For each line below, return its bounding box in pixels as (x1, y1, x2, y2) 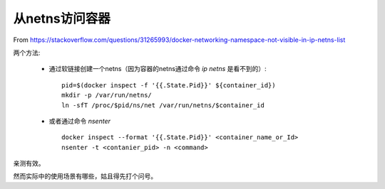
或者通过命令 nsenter (48, 117, 111, 125)
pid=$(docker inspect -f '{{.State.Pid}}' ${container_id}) (61, 81, 276, 89)
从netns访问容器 (13, 11, 111, 26)
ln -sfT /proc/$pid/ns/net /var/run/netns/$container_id (61, 101, 265, 109)
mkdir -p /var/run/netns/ (61, 91, 153, 99)
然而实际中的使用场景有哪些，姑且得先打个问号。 (13, 172, 157, 180)
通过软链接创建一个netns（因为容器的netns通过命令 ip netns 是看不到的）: (48, 65, 267, 73)
